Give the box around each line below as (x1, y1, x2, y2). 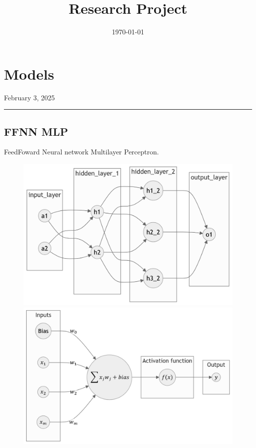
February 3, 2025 (4, 92, 55, 102)
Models (4, 63, 54, 84)
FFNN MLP (4, 123, 68, 139)
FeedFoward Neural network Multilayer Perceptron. (4, 147, 159, 157)
